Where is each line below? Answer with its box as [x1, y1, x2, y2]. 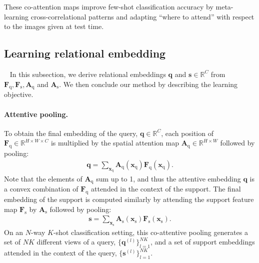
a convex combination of [4, 183, 78, 194]
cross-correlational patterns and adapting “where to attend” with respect [30, 11, 254, 21]
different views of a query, [36, 236, 116, 247]
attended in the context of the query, [4, 247, 117, 258]
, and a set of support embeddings [150, 236, 255, 247]
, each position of [161, 127, 213, 138]
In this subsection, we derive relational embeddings [9, 68, 166, 79]
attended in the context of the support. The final [90, 183, 241, 194]
